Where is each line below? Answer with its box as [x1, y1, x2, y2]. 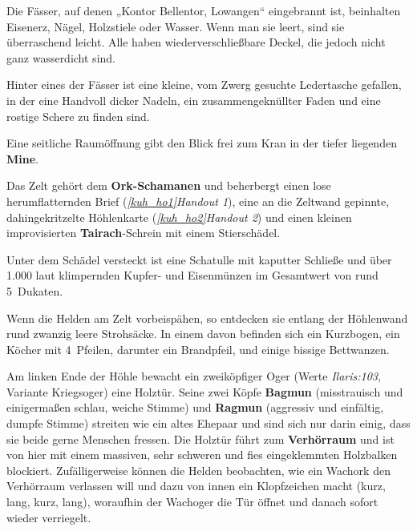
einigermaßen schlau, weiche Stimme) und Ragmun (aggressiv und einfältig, [6, 399, 384, 416]
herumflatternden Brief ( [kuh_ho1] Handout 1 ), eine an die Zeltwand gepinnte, [6, 192, 390, 209]
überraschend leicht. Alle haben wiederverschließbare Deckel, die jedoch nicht [6, 34, 386, 50]
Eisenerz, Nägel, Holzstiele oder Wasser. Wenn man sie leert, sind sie [6, 18, 345, 34]
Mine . [6, 150, 38, 167]
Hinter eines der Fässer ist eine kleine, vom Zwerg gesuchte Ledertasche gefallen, [6, 76, 402, 93]
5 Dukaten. [6, 282, 63, 299]
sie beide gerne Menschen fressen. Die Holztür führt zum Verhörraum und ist [6, 430, 395, 447]
